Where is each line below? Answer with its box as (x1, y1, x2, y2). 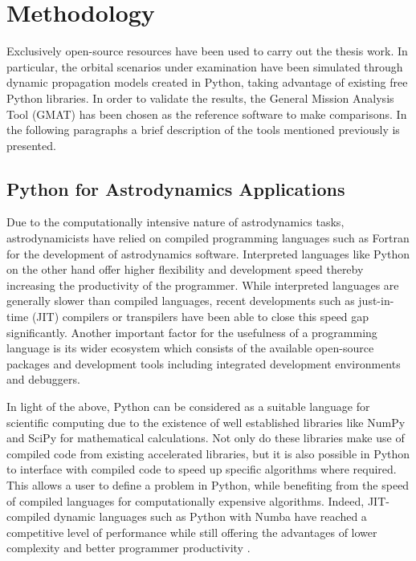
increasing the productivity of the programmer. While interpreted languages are (6, 276, 399, 293)
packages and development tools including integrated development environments (6, 355, 401, 372)
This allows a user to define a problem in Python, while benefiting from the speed (6, 476, 410, 493)
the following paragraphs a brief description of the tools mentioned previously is (6, 121, 400, 138)
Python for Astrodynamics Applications (6, 176, 345, 201)
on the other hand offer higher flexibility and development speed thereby (6, 261, 364, 278)
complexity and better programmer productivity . (6, 539, 251, 556)
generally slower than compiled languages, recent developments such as (6, 292, 355, 309)
